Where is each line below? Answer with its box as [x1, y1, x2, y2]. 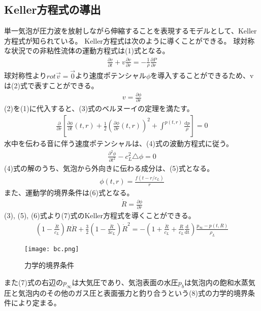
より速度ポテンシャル [75, 70, 146, 81]
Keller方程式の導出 [4, 2, 101, 17]
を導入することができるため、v [150, 70, 254, 81]
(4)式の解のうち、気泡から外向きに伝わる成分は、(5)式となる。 [4, 163, 214, 174]
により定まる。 [11, 297, 61, 308]
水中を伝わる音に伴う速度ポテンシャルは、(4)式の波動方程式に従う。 [4, 138, 234, 149]
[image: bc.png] [24, 245, 79, 253]
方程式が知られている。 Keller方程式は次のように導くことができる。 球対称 [4, 35, 255, 46]
